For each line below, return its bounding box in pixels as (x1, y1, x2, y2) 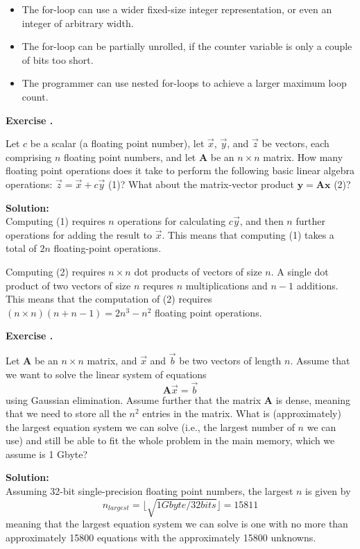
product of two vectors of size (6, 278, 131, 292)
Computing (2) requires (6, 264, 105, 278)
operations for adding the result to (6, 227, 153, 242)
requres (143, 278, 174, 292)
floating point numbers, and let (63, 149, 196, 164)
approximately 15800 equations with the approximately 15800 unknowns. (6, 530, 316, 544)
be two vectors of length (179, 353, 282, 368)
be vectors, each (262, 136, 329, 151)
